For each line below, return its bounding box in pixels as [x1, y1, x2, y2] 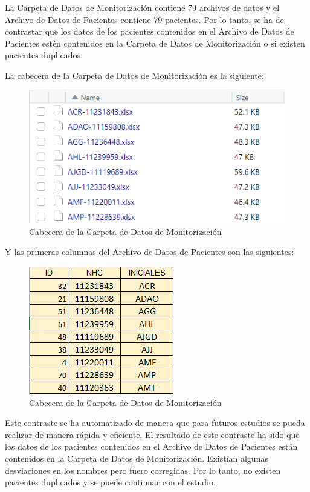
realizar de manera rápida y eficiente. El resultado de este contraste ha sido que [5, 428, 300, 440]
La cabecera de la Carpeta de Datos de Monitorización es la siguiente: [5, 68, 264, 81]
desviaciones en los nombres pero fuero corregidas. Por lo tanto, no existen [5, 464, 281, 476]
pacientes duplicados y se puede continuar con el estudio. [5, 476, 216, 488]
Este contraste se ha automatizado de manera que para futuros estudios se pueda [5, 416, 305, 429]
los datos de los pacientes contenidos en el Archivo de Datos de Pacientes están [5, 440, 298, 453]
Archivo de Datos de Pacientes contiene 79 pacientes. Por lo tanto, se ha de [5, 13, 284, 25]
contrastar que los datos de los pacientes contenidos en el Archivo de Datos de [5, 25, 294, 38]
